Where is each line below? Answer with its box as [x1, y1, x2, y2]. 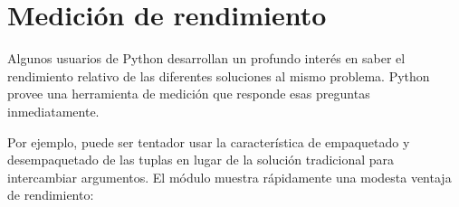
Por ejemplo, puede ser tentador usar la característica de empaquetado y [7, 132, 410, 151]
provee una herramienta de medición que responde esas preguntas [7, 84, 370, 103]
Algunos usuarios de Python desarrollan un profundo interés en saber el [7, 49, 406, 68]
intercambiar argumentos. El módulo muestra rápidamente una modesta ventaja [7, 167, 452, 186]
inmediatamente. [7, 101, 100, 120]
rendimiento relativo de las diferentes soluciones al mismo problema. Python [7, 66, 430, 85]
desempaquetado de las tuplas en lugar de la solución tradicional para [7, 150, 395, 169]
